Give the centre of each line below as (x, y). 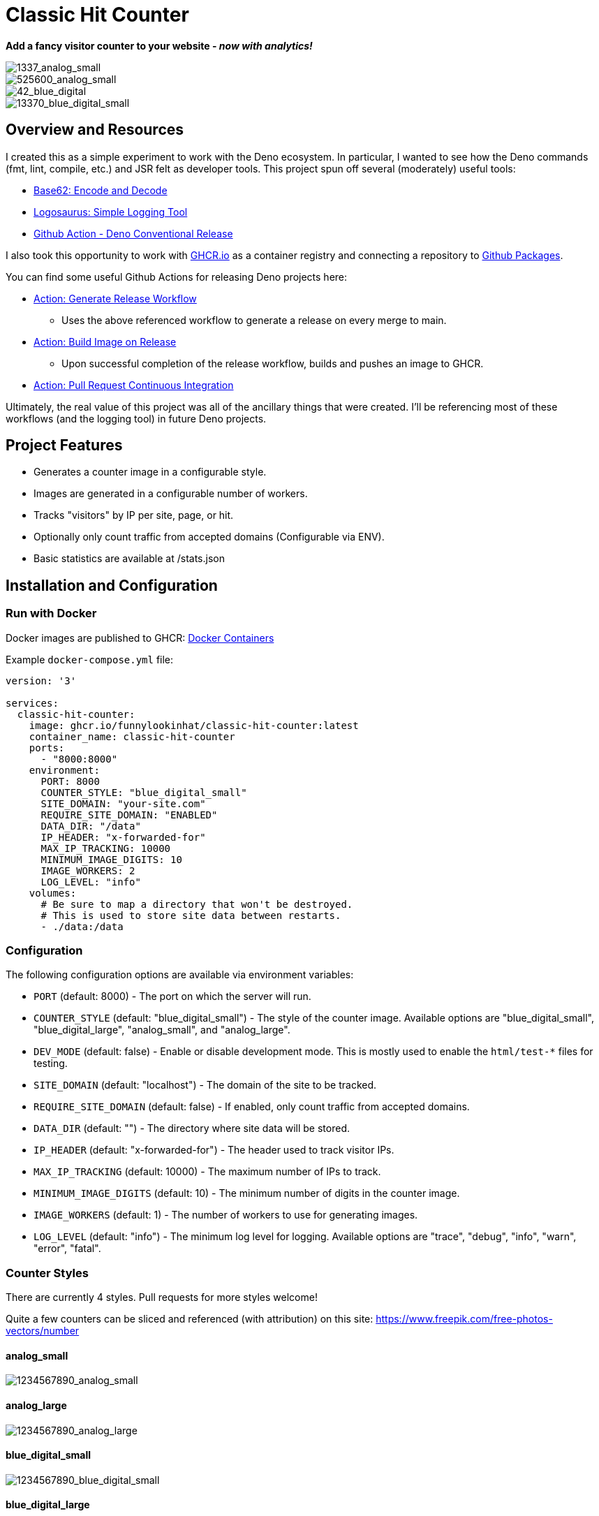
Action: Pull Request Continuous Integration (134, 385)
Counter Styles (47, 1273)
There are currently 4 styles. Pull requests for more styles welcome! (162, 1297)
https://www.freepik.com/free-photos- (464, 1319)
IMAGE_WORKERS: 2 (88, 870)
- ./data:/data (82, 926)
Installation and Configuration (112, 585)
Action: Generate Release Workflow (115, 298)
